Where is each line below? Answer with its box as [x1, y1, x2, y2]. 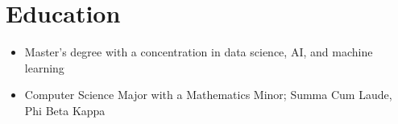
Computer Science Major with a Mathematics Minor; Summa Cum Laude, [24, 86, 392, 103]
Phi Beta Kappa [24, 101, 106, 118]
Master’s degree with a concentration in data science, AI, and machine [24, 43, 373, 60]
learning [24, 59, 64, 76]
